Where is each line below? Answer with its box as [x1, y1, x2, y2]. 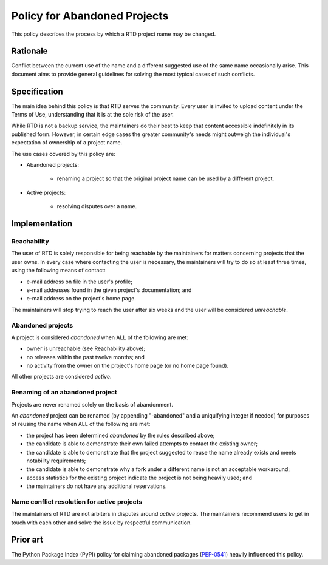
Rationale [11, 46, 48, 56]
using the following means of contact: [11, 267, 106, 274]
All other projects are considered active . [11, 373, 112, 381]
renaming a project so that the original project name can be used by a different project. [56, 175, 275, 182]
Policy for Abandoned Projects [11, 9, 169, 22]
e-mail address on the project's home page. [26, 295, 136, 302]
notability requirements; [26, 457, 86, 464]
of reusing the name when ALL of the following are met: [11, 421, 151, 428]
